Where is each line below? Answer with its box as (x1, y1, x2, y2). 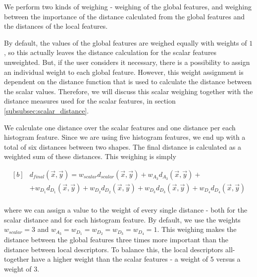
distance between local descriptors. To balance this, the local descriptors (4, 244, 223, 254)
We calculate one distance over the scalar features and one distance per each (4, 122, 236, 132)
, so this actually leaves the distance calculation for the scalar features (4, 47, 217, 57)
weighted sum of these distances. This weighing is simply (4, 151, 176, 162)
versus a (216, 254, 241, 264)
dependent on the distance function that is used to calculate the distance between (4, 76, 252, 87)
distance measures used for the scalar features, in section (4, 96, 176, 106)
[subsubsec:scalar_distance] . (4, 105, 89, 115)
